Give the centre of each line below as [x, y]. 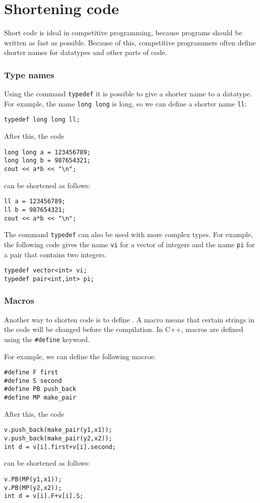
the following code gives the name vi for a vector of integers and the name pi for [129, 244]
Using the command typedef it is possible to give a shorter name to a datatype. [128, 94]
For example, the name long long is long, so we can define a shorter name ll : [125, 103]
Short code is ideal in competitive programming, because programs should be [123, 33]
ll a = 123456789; [35, 202]
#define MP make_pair [40, 398]
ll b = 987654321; [35, 210]
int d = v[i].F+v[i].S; [44, 496]
